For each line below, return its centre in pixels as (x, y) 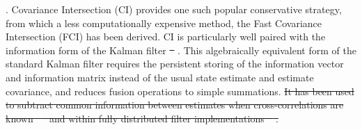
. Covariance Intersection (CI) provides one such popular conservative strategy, (174, 9)
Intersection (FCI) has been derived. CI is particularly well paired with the (166, 36)
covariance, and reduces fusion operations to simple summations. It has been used (180, 91)
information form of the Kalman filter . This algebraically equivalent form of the (181, 50)
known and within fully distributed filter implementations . (142, 118)
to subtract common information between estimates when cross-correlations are (175, 105)
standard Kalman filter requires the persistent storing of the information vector (175, 64)
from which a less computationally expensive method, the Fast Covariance (164, 23)
